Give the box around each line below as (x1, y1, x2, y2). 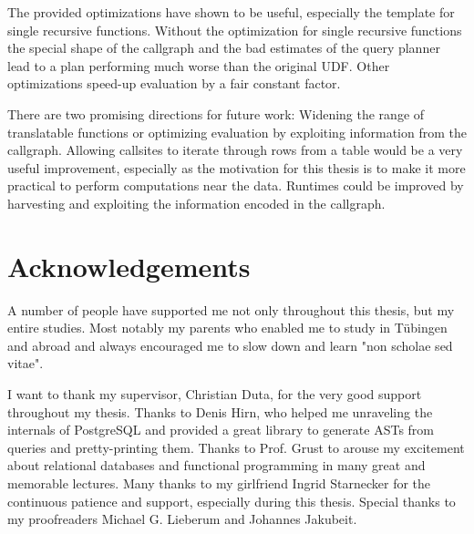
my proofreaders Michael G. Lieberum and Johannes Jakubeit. (7, 509, 357, 529)
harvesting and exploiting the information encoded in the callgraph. (7, 193, 386, 212)
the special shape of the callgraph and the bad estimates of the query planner (7, 38, 440, 57)
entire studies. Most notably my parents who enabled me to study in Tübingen (7, 318, 448, 337)
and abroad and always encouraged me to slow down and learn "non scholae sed (7, 335, 453, 354)
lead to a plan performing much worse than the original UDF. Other (7, 56, 390, 75)
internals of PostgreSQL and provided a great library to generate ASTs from (7, 420, 435, 439)
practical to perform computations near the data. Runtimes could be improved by (7, 176, 464, 195)
